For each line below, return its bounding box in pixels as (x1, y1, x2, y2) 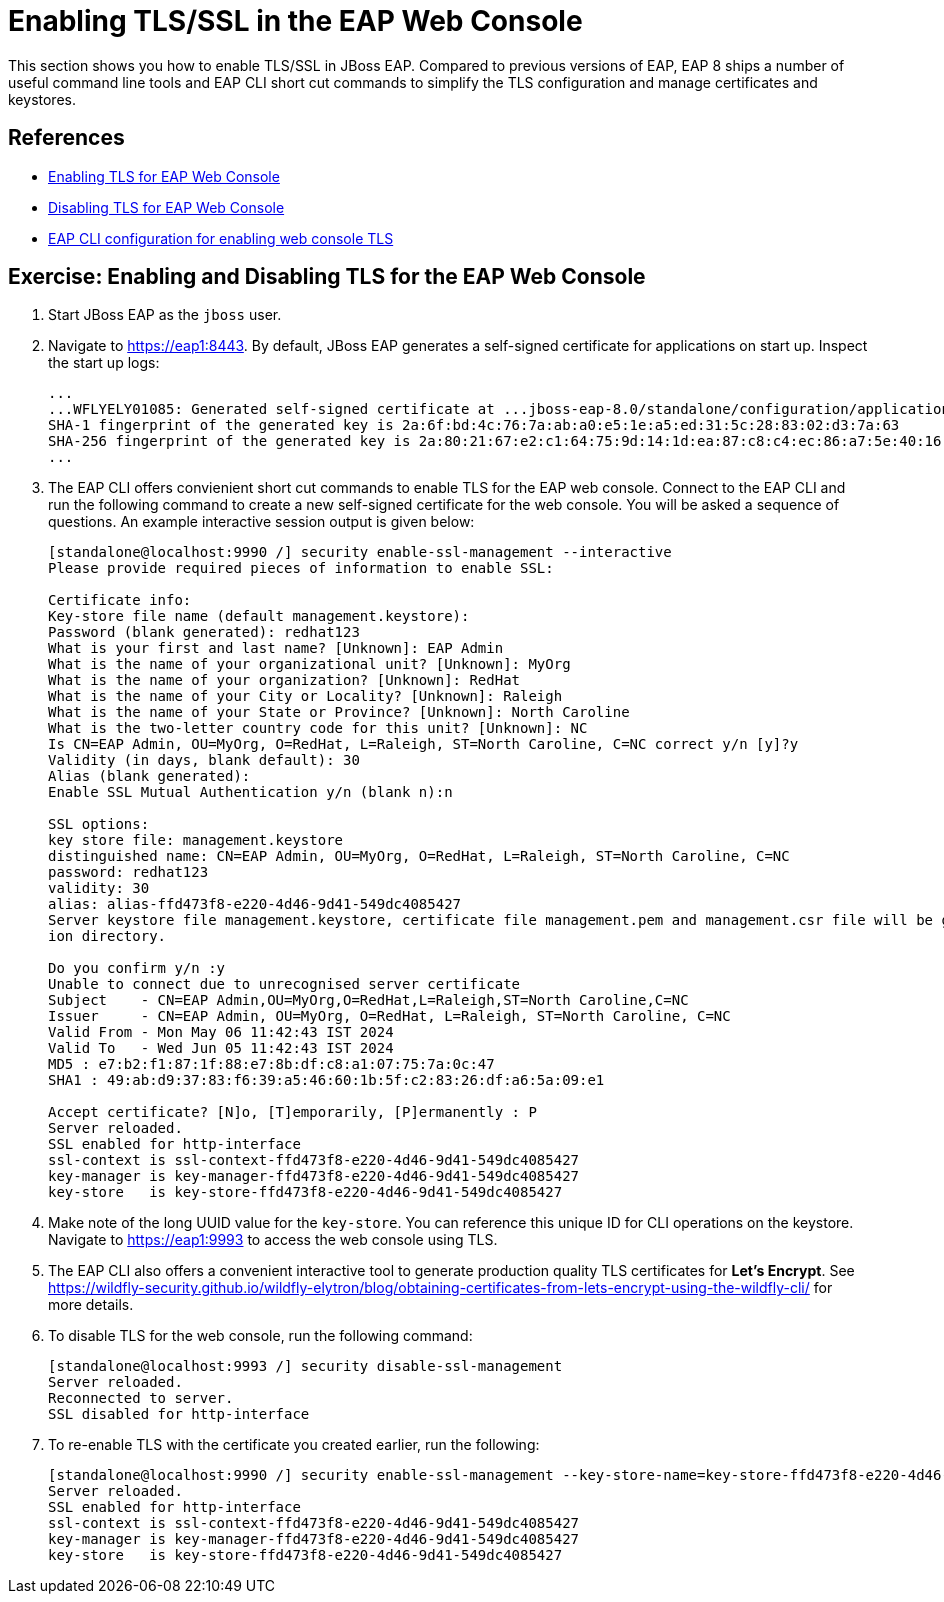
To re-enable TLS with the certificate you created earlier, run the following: (48, 1436, 540, 1454)
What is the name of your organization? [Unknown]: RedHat (48, 672, 521, 689)
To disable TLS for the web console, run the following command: (48, 1327, 473, 1345)
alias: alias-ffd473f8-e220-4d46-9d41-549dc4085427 (48, 896, 462, 913)
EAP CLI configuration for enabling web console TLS (48, 229, 394, 247)
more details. (48, 1296, 134, 1314)
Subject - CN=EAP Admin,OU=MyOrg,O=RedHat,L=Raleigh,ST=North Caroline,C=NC (48, 992, 689, 1009)
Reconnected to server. (48, 1390, 234, 1407)
